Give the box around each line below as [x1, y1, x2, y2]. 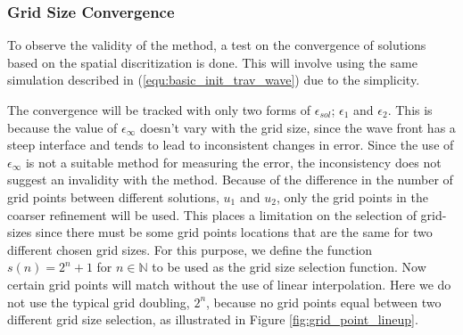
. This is [387, 101, 433, 118]
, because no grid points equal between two [206, 292, 442, 311]
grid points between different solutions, [7, 187, 219, 206]
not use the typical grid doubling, [7, 292, 190, 311]
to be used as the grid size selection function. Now [152, 257, 426, 276]
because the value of [7, 118, 118, 136]
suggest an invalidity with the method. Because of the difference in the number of [7, 170, 453, 189]
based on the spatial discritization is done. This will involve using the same [7, 53, 418, 71]
